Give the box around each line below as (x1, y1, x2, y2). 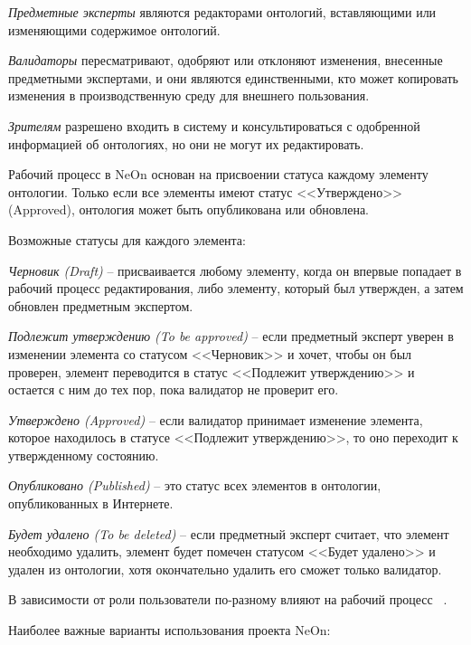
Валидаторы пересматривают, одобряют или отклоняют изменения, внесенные (8, 51, 443, 70)
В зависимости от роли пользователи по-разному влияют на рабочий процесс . (8, 590, 447, 609)
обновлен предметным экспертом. (8, 296, 193, 315)
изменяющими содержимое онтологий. (8, 20, 221, 39)
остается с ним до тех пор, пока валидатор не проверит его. (8, 380, 339, 399)
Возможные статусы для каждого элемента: (8, 230, 246, 249)
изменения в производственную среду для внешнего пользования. (8, 86, 370, 105)
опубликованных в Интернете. (8, 494, 174, 513)
